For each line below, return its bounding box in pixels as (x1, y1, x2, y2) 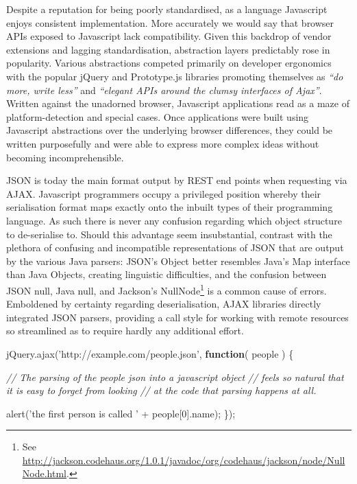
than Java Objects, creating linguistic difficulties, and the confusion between (6, 267, 327, 281)
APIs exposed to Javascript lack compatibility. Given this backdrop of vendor (6, 29, 332, 43)
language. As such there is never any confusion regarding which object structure (6, 213, 342, 227)
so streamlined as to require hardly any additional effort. (6, 323, 244, 338)
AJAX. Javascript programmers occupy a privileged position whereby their (6, 186, 321, 200)
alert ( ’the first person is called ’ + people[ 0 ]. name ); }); (6, 406, 236, 420)
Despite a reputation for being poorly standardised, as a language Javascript (6, 2, 328, 16)
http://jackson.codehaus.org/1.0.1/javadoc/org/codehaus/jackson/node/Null (22, 452, 345, 467)
